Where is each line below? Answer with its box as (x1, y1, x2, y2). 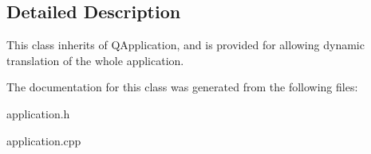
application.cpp (6, 132, 81, 148)
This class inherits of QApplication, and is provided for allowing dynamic (6, 37, 365, 53)
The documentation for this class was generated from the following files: (6, 79, 358, 95)
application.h (6, 105, 70, 121)
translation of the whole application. (6, 52, 184, 68)
